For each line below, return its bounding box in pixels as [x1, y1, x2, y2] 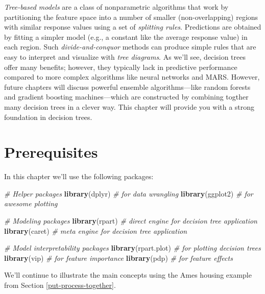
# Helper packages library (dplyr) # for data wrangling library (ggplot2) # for [4, 188, 253, 199]
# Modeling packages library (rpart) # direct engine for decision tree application [4, 215, 257, 226]
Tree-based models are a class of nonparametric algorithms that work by [4, 2, 229, 12]
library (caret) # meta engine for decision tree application [4, 225, 187, 236]
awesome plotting [4, 198, 58, 209]
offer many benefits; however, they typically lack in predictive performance [4, 61, 237, 72]
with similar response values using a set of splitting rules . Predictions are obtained [4, 21, 261, 32]
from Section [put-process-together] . [4, 280, 116, 290]
